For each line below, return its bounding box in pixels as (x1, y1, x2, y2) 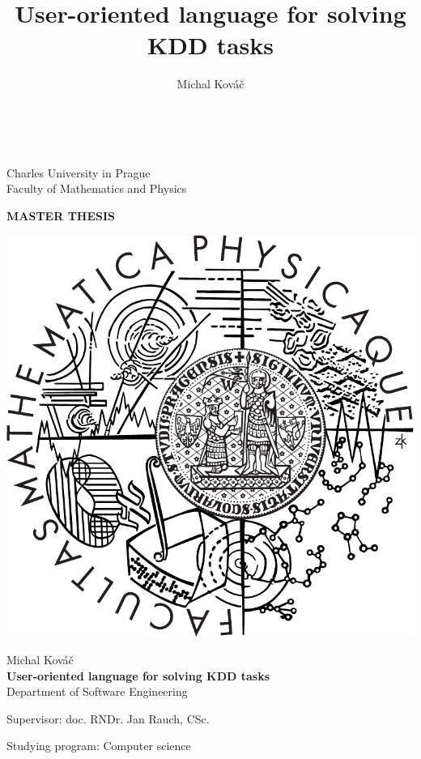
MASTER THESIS (6, 207, 116, 224)
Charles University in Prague (6, 164, 151, 181)
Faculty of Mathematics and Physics (6, 180, 187, 197)
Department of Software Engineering (6, 683, 188, 700)
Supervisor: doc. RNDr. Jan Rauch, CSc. (6, 710, 210, 727)
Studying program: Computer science (6, 737, 191, 754)
